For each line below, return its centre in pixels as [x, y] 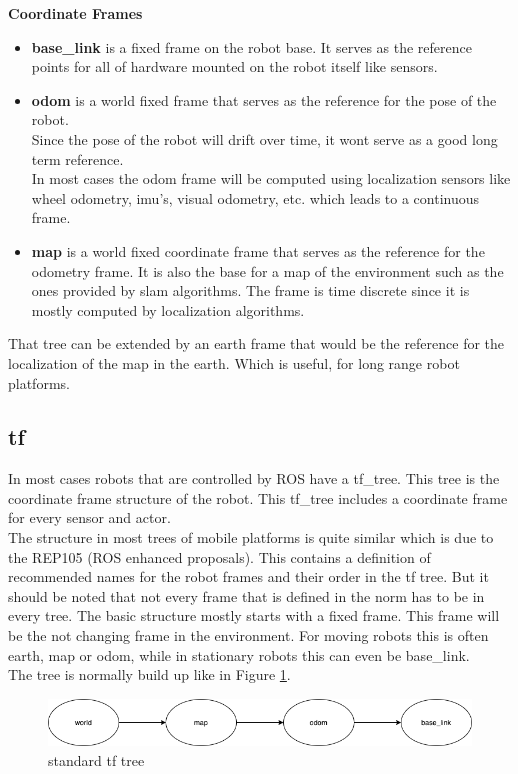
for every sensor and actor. [89, 517]
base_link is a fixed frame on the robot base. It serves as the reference [251, 46]
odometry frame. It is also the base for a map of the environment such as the [267, 270]
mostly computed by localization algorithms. [168, 309]
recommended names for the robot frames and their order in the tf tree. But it [248, 576]
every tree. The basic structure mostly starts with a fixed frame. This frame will [254, 615]
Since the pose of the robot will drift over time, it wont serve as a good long [264, 138]
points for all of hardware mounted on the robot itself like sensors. [234, 66]
